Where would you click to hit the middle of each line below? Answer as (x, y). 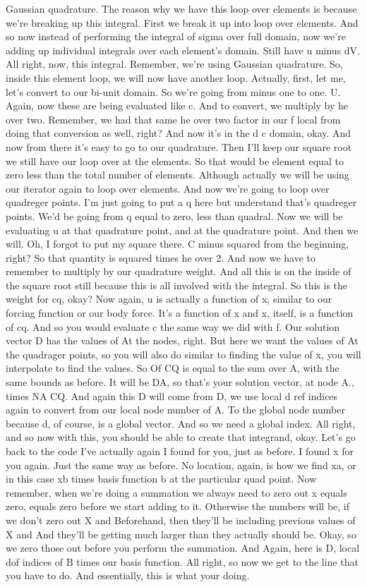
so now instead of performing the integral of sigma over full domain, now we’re (176, 36)
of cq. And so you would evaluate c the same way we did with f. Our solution (173, 326)
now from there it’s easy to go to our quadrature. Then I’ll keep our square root (179, 146)
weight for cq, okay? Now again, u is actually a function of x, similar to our (169, 299)
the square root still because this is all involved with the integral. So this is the (177, 285)
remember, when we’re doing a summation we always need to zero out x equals (176, 492)
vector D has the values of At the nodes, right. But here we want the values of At (182, 340)
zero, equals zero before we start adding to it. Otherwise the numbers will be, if (178, 506)
